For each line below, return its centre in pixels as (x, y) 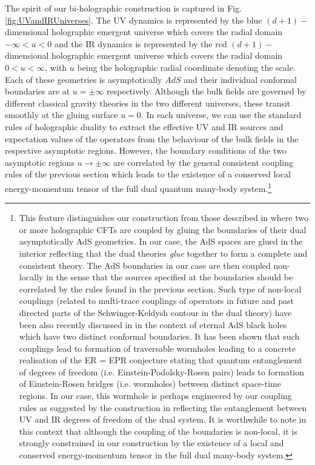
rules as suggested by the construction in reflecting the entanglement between (163, 407)
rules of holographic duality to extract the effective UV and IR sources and (144, 126)
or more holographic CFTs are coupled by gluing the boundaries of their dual (163, 229)
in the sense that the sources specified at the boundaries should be (170, 277)
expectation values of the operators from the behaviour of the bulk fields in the (152, 138)
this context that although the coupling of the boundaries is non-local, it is (158, 431)
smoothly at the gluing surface (61, 115)
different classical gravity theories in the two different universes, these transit (148, 103)
